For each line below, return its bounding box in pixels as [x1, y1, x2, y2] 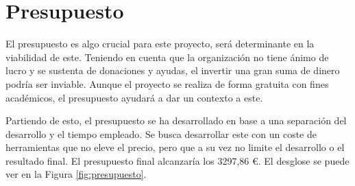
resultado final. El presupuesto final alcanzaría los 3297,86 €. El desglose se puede [5, 153, 350, 167]
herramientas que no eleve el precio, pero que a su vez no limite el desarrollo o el [5, 140, 345, 154]
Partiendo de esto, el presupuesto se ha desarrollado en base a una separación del [5, 113, 347, 128]
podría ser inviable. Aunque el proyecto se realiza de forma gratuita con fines [5, 76, 329, 91]
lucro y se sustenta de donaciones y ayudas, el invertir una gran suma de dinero [5, 63, 340, 78]
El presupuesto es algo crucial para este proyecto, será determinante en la [5, 36, 315, 51]
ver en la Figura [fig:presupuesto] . [5, 167, 147, 181]
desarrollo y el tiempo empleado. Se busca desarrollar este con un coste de [5, 126, 317, 141]
